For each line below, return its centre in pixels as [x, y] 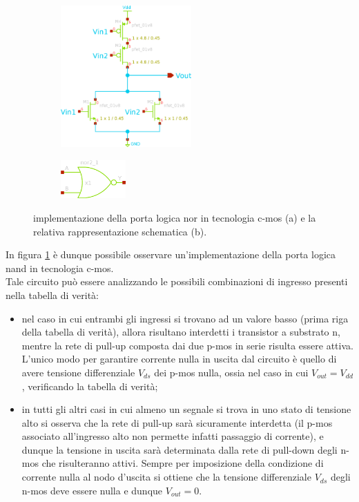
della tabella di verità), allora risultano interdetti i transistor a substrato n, [181, 332]
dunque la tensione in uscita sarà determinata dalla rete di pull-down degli [179, 449]
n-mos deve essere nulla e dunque [92, 490]
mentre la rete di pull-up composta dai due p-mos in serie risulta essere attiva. [187, 345]
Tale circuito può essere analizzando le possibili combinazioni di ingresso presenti [177, 281]
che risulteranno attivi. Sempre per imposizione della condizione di [183, 463]
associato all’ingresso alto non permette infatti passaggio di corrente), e [173, 436]
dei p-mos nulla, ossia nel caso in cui [231, 372]
